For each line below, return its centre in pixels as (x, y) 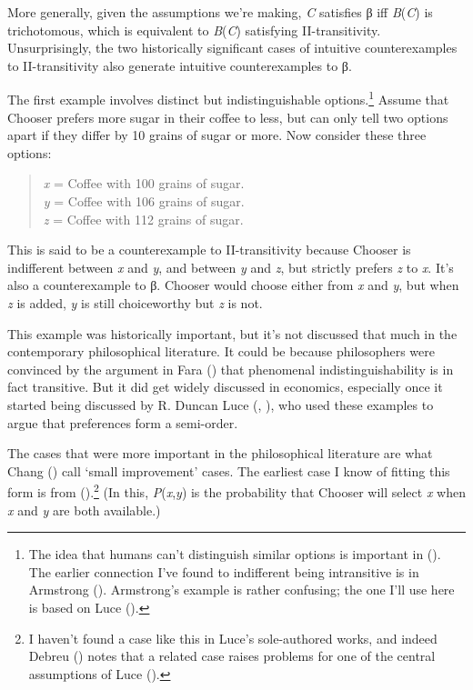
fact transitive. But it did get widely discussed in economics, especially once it (225, 387)
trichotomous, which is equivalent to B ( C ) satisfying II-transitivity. (194, 30)
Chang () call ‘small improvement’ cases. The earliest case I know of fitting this (229, 470)
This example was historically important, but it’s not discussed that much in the (232, 333)
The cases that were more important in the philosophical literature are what (220, 453)
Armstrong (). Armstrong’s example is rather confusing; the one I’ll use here (242, 590)
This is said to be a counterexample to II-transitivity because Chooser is (209, 250)
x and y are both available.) (84, 510)
